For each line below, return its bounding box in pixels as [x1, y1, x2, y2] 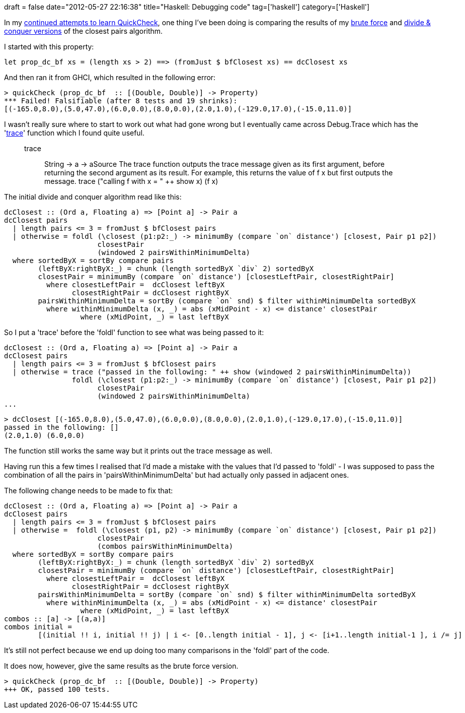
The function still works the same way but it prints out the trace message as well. [4, 446, 273, 455]
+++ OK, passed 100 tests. [4, 685, 110, 693]
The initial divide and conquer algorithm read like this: [4, 192, 182, 201]
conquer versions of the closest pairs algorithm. [4, 27, 163, 35]
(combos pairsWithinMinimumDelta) [97, 542, 234, 550]
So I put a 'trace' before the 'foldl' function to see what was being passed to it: [4, 328, 264, 337]
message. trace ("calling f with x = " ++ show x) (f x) [44, 177, 218, 185]
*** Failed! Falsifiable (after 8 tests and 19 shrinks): [4, 97, 238, 105]
